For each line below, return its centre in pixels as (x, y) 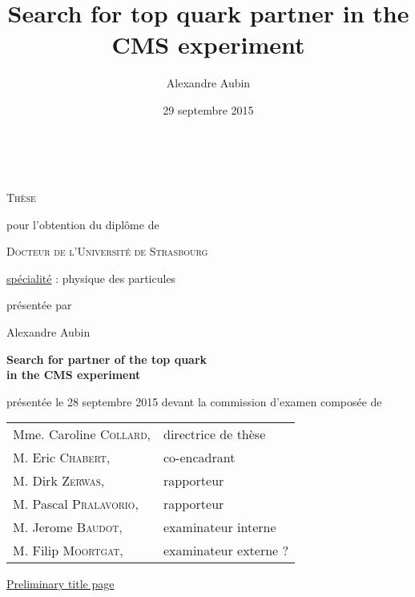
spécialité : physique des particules (91, 278)
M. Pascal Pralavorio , (76, 504)
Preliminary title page (60, 584)
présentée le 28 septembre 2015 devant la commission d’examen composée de (194, 401)
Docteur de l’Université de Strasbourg (107, 251)
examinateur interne (220, 527)
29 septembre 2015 (208, 109)
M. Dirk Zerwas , (59, 481)
